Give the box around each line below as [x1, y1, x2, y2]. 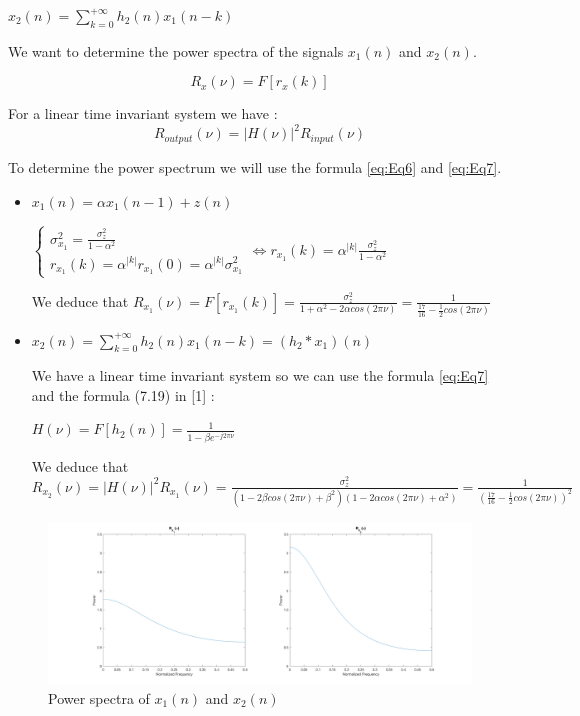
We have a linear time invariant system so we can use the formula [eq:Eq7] [31, 365, 489, 386]
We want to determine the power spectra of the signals [8, 40, 344, 61]
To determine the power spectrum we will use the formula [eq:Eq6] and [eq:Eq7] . [8, 156, 502, 177]
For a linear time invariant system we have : [8, 103, 278, 124]
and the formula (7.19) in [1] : [31, 384, 215, 405]
